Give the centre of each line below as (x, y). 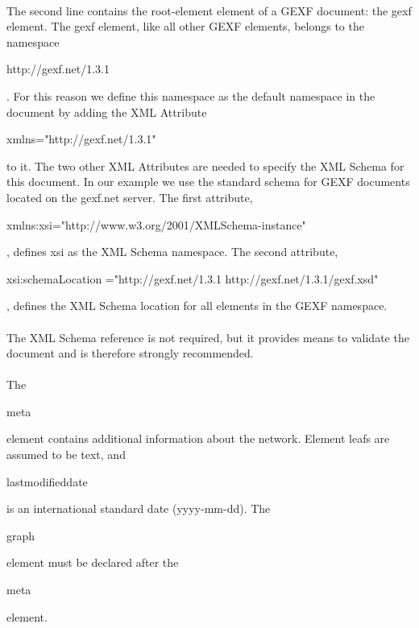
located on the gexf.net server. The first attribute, (130, 197)
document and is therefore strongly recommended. (130, 353)
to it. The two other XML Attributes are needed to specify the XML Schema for (205, 165)
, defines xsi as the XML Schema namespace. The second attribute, (172, 252)
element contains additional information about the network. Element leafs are (198, 438)
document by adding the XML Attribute (107, 112)
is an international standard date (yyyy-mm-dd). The (139, 508)
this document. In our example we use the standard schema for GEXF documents (208, 182)
